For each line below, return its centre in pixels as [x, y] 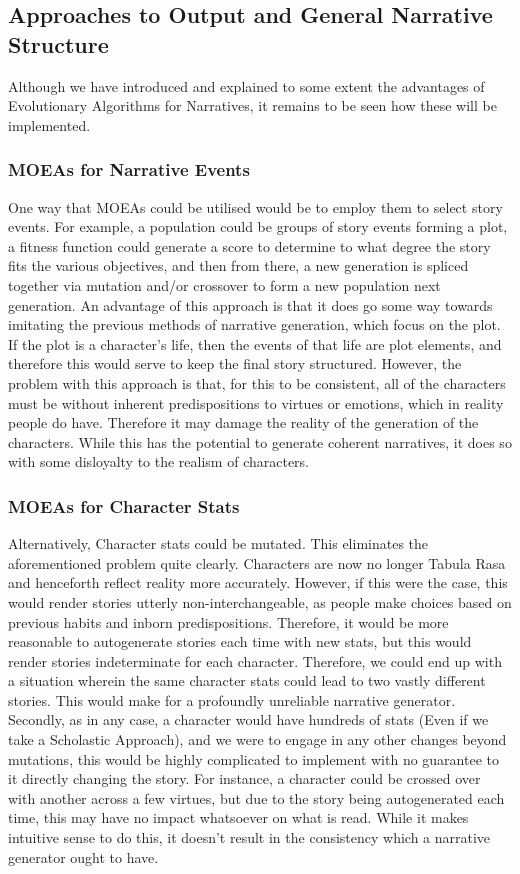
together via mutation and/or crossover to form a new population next [224, 284]
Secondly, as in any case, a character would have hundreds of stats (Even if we [248, 719]
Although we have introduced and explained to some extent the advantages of [246, 85]
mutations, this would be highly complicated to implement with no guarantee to [253, 758]
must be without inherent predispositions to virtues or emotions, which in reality [256, 402]
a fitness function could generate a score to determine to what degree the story [249, 245]
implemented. [49, 124]
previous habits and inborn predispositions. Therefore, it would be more [228, 621]
